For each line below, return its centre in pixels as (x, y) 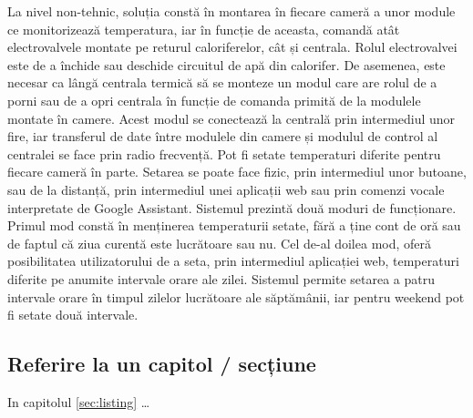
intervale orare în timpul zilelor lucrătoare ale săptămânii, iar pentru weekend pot (236, 296)
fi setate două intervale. (73, 315)
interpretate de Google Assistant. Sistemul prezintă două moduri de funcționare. (232, 207)
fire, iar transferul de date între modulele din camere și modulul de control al (223, 136)
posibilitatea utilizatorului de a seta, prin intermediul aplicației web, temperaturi (233, 261)
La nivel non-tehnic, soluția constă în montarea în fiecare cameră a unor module (231, 11)
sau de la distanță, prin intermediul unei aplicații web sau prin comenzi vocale (226, 189)
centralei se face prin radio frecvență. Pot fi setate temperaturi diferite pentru (224, 153)
